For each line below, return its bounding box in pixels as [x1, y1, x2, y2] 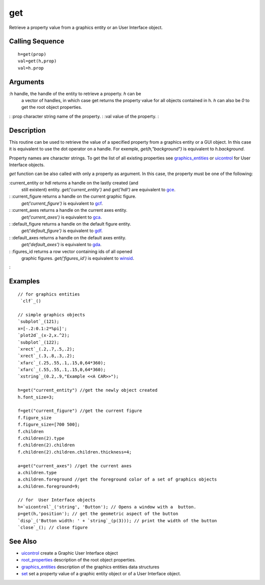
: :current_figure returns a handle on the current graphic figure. [9, 194, 137, 200]
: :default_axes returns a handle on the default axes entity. [9, 234, 127, 240]
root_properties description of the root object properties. [21, 557, 136, 563]
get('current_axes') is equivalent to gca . [21, 214, 102, 220]
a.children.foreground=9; [18, 483, 80, 489]
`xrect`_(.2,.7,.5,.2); [18, 346, 75, 352]
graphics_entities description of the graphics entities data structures [21, 564, 159, 570]
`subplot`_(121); [18, 319, 59, 325]
